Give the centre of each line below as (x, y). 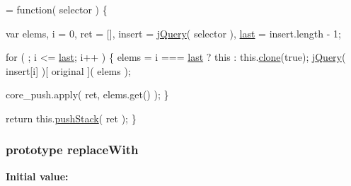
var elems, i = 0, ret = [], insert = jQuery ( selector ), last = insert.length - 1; (173, 33)
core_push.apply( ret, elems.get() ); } (87, 94)
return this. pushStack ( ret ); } (71, 118)
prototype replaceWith (72, 150)
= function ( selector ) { (57, 9)
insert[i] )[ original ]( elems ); (68, 70)
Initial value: (37, 176)
